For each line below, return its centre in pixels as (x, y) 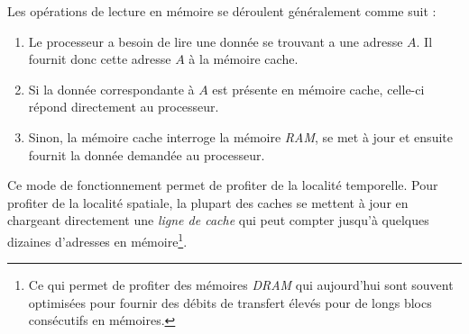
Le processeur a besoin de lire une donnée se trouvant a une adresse (216, 41)
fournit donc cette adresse (100, 59)
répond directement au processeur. (124, 107)
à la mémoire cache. (244, 59)
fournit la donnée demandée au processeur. (147, 154)
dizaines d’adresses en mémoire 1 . (97, 239)
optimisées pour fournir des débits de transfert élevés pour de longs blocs (230, 302)
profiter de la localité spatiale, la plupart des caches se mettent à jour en (208, 202)
